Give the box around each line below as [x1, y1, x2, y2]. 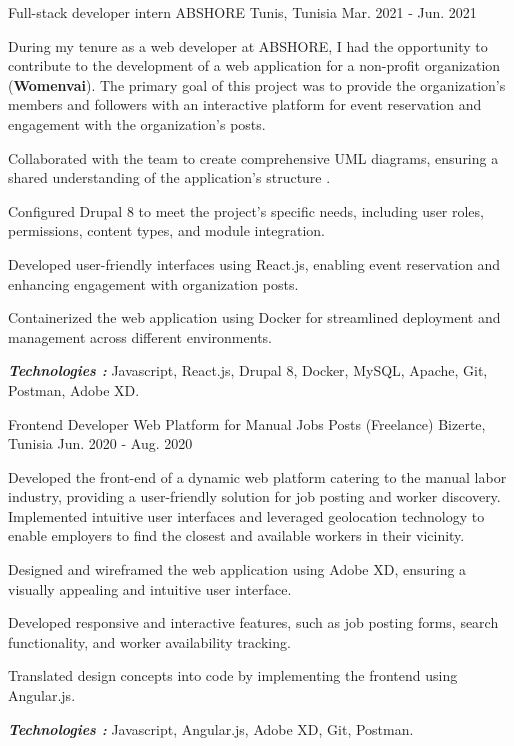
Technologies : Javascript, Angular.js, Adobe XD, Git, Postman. [8, 718, 414, 739]
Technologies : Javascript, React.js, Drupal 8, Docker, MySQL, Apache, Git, [8, 360, 488, 381]
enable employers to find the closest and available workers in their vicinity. [8, 525, 465, 546]
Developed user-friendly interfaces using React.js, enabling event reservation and [8, 253, 501, 274]
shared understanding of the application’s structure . [8, 167, 331, 188]
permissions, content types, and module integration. [8, 220, 325, 241]
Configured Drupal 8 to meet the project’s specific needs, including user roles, [8, 200, 484, 221]
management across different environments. [8, 326, 272, 347]
